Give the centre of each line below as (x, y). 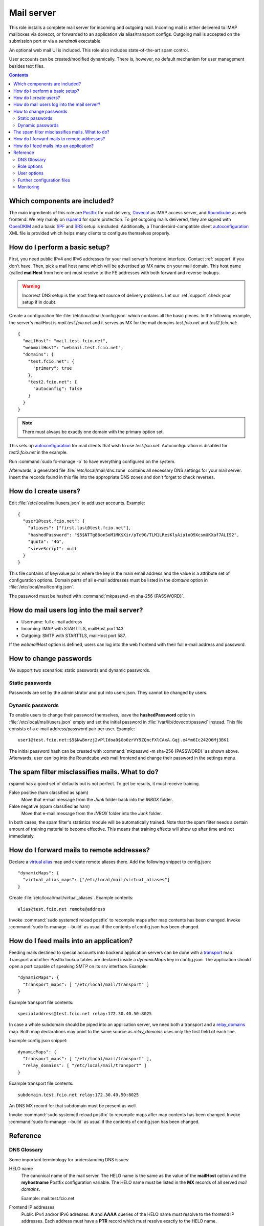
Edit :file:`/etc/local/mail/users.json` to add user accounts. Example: (77, 503)
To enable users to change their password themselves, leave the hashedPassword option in (102, 715)
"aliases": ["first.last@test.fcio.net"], (79, 528)
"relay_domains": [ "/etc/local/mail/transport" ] (85, 1066)
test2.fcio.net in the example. (38, 452)
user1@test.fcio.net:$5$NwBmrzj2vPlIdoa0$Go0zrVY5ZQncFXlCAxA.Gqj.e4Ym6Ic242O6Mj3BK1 (123, 740)
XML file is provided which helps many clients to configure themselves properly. (90, 233)
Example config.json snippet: (38, 1041)
